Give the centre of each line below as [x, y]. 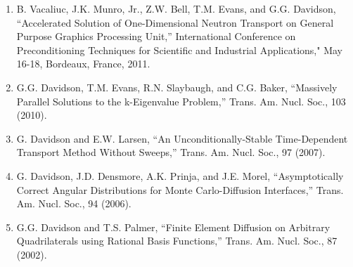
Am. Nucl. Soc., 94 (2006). [74, 203]
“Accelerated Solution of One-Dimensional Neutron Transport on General [175, 22]
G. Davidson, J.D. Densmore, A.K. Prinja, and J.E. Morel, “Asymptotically [180, 175]
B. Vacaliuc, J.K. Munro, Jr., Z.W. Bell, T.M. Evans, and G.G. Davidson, [176, 8]
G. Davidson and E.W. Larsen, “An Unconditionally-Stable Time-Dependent [182, 138]
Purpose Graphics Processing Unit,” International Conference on [156, 36]
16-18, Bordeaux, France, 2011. [83, 64]
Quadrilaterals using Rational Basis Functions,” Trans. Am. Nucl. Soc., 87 [177, 241]
